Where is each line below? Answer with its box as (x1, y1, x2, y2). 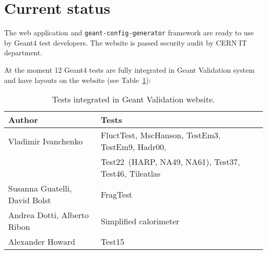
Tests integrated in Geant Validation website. (52, 93, 215, 105)
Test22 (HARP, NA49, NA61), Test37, (101, 156, 240, 168)
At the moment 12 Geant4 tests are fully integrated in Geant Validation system (4, 64, 255, 75)
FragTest (101, 188, 132, 200)
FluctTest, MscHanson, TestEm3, (101, 129, 221, 141)
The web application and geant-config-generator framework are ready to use (4, 27, 254, 38)
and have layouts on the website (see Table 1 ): (4, 74, 151, 85)
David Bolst (8, 194, 51, 206)
